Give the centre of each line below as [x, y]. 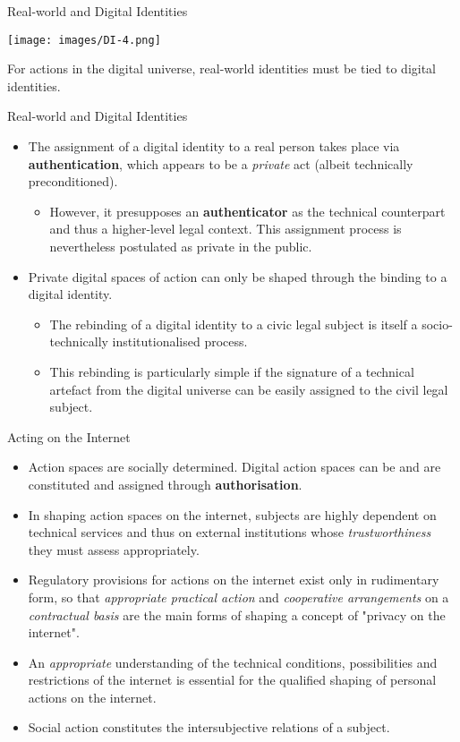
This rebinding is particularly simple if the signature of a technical [232, 371]
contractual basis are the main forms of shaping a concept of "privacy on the [237, 614]
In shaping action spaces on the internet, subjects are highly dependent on [232, 514]
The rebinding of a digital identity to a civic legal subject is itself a [234, 324]
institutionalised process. [180, 341]
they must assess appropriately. [114, 549]
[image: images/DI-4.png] [84, 40]
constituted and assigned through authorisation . [165, 484]
